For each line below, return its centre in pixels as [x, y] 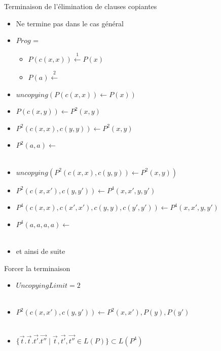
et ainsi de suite [41, 251]
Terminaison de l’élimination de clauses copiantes [81, 6]
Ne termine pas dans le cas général [70, 23]
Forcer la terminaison [37, 268]
